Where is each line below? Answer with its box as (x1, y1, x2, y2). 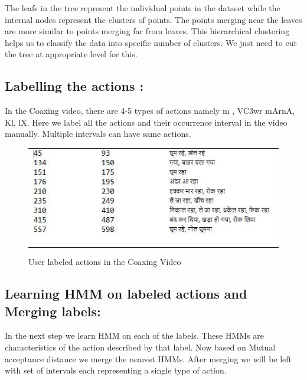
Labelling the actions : (5, 77, 144, 95)
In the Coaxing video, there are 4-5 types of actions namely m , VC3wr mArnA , (5, 104, 295, 117)
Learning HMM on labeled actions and (5, 284, 247, 303)
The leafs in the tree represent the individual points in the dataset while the (5, 2, 280, 14)
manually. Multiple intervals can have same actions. (5, 127, 191, 140)
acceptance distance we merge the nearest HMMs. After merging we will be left (5, 352, 292, 365)
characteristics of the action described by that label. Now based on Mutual (5, 340, 276, 353)
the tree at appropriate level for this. (5, 48, 138, 60)
